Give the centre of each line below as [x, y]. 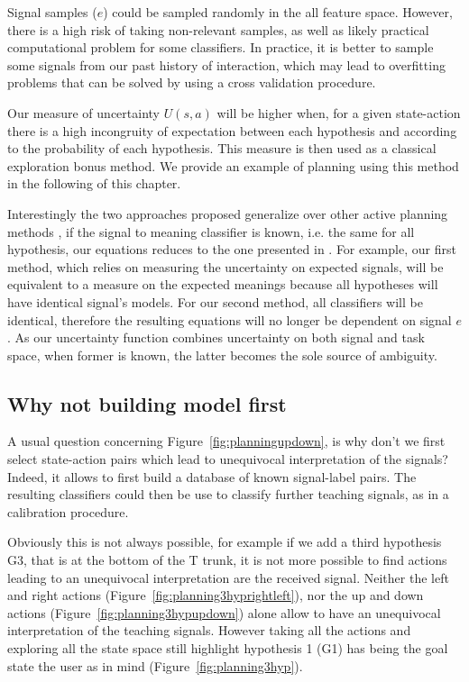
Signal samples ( [52, 12]
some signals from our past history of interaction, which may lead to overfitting [226, 64]
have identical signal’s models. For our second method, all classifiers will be [215, 301]
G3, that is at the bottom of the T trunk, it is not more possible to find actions [227, 560]
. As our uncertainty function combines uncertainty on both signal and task [216, 337]
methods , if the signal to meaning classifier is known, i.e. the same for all [211, 231]
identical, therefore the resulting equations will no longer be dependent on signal [230, 319]
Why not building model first [147, 403]
